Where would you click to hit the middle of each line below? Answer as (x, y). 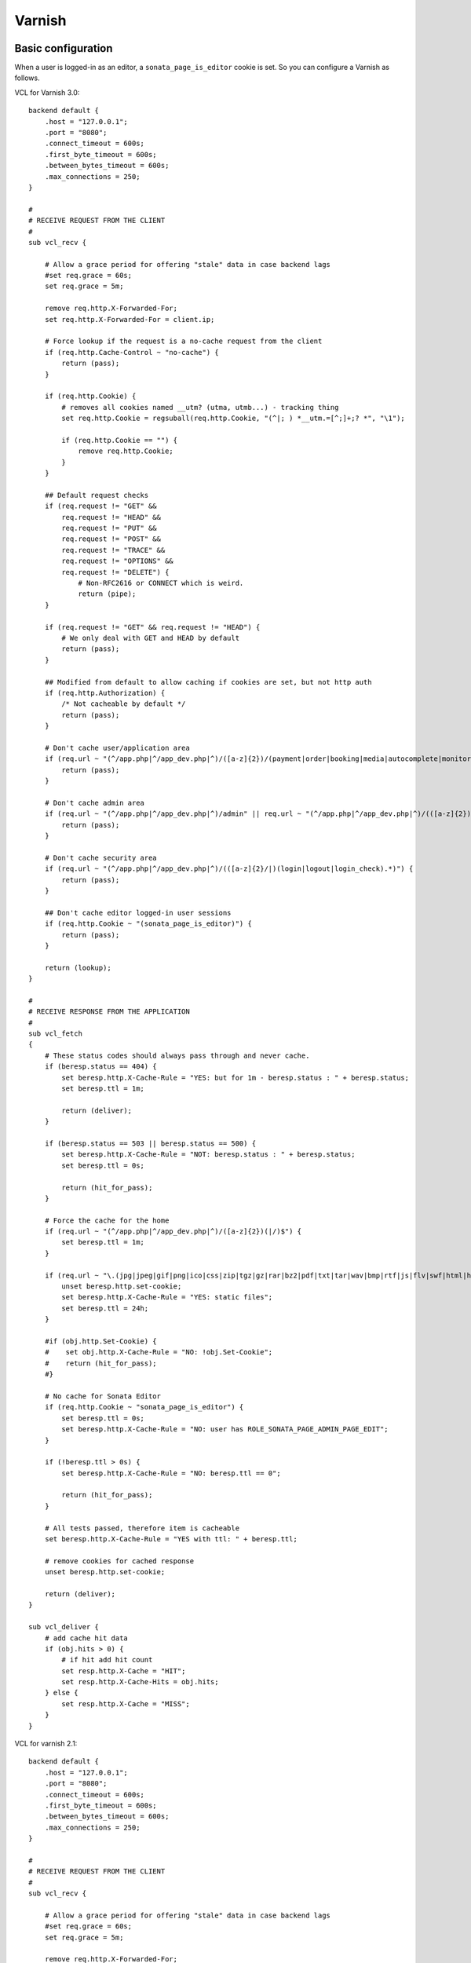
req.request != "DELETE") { (115, 572)
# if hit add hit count (107, 1660)
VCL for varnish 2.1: (46, 1744)
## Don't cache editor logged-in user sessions (138, 912)
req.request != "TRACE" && (113, 550)
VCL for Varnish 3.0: (47, 92)
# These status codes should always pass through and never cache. (177, 1055)
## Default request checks (97, 495)
